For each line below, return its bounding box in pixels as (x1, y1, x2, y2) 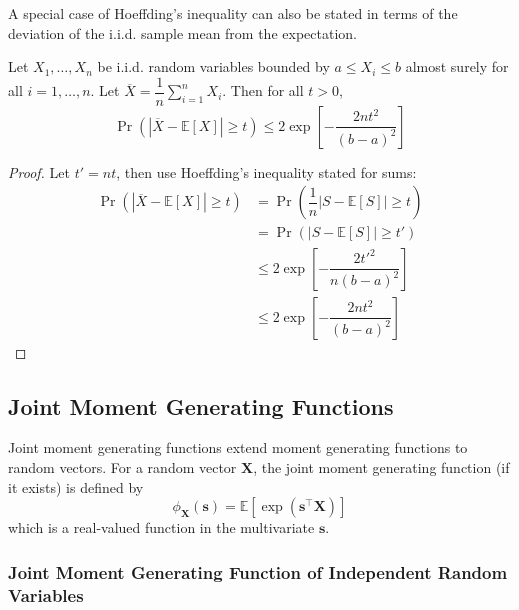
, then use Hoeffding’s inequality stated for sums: (116, 161, 417, 182)
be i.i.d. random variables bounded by (97, 56, 330, 77)
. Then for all (222, 80, 304, 101)
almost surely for (405, 56, 509, 77)
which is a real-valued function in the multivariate (8, 517, 315, 538)
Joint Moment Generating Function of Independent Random (8, 559, 508, 584)
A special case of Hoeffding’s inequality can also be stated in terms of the (8, 3, 458, 23)
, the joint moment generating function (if (253, 456, 510, 477)
